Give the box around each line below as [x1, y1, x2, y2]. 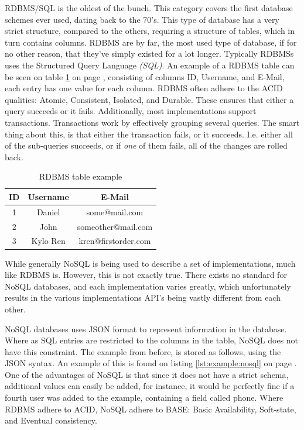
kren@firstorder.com [78, 235, 151, 247]
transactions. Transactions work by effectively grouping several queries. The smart [5, 116, 300, 128]
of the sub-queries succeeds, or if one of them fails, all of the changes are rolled [5, 139, 288, 152]
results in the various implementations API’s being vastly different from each [5, 291, 281, 304]
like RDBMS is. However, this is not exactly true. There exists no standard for [5, 269, 287, 281]
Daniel [36, 205, 60, 218]
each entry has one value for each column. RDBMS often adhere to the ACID [5, 82, 283, 94]
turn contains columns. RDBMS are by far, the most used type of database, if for [5, 36, 297, 48]
